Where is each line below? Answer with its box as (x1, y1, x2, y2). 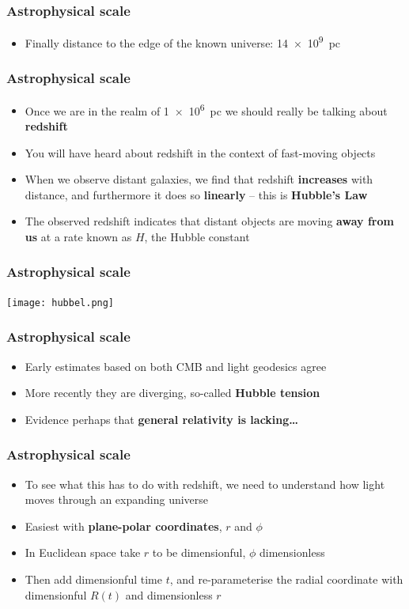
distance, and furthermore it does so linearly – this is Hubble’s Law (25, 186, 368, 202)
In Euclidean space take (25, 544, 141, 561)
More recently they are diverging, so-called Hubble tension (25, 384, 320, 401)
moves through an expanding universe (25, 491, 209, 508)
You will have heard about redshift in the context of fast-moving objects (25, 144, 376, 161)
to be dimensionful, (152, 544, 246, 561)
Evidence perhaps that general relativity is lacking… (25, 410, 299, 427)
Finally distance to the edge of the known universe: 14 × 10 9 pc (25, 32, 341, 51)
